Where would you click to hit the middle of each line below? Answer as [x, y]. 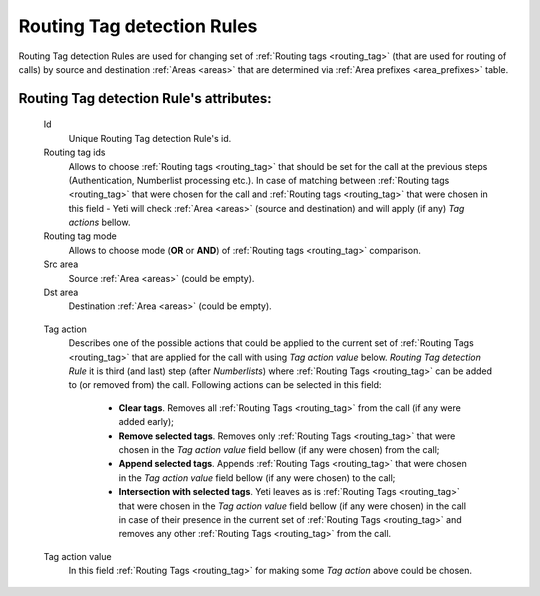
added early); [146, 422]
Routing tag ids [74, 152]
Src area [61, 264]
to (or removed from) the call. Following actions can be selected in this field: [225, 385]
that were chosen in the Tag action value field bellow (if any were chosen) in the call [292, 506]
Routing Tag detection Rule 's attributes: [145, 98]
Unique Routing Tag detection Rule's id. [150, 138]
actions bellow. [99, 222]
